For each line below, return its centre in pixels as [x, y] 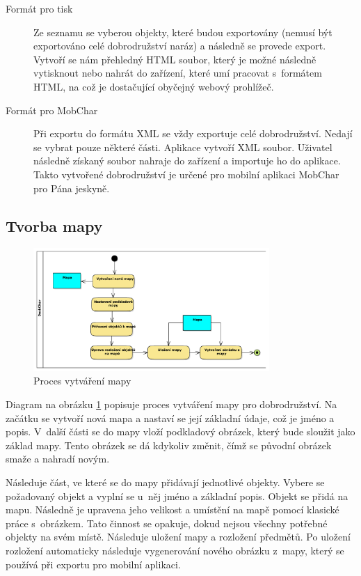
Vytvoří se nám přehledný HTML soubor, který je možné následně [175, 59]
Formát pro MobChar [52, 110]
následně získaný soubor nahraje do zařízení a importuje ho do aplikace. [187, 161]
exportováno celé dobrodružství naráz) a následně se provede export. [180, 46]
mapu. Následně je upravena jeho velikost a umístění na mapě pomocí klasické [173, 509]
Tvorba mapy [54, 225]
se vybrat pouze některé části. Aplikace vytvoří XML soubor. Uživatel [183, 147]
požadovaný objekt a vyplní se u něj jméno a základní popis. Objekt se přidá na [177, 496]
